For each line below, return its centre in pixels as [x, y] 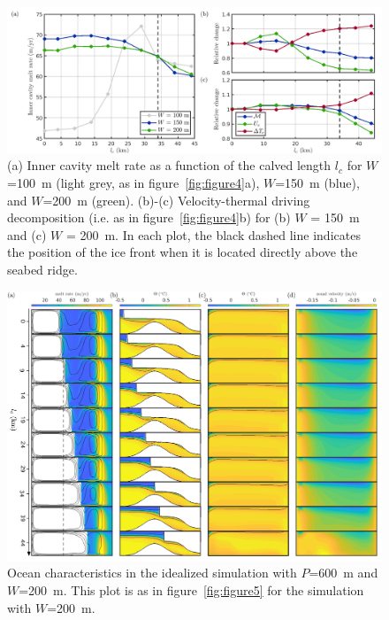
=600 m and [343, 573]
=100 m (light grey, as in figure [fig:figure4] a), [133, 182]
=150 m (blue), [317, 182]
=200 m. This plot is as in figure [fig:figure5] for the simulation [191, 590]
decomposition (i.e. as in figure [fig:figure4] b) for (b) [149, 217]
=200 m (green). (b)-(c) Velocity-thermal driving [176, 200]
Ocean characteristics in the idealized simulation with [152, 573]
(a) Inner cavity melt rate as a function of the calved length [169, 165]
